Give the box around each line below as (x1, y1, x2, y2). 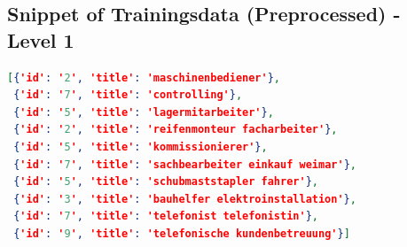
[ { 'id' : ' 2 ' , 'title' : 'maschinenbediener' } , (7, 71, 281, 84)
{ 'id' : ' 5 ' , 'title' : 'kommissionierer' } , (13, 140, 268, 153)
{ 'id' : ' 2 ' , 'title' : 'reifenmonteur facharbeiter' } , (13, 123, 338, 136)
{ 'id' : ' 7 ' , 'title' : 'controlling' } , (13, 89, 243, 102)
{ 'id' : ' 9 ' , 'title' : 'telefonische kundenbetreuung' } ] (13, 227, 350, 240)
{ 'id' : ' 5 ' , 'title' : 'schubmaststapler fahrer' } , (13, 175, 318, 189)
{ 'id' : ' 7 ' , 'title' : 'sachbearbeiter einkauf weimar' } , (13, 158, 356, 171)
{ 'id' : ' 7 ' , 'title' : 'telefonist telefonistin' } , (13, 210, 318, 223)
